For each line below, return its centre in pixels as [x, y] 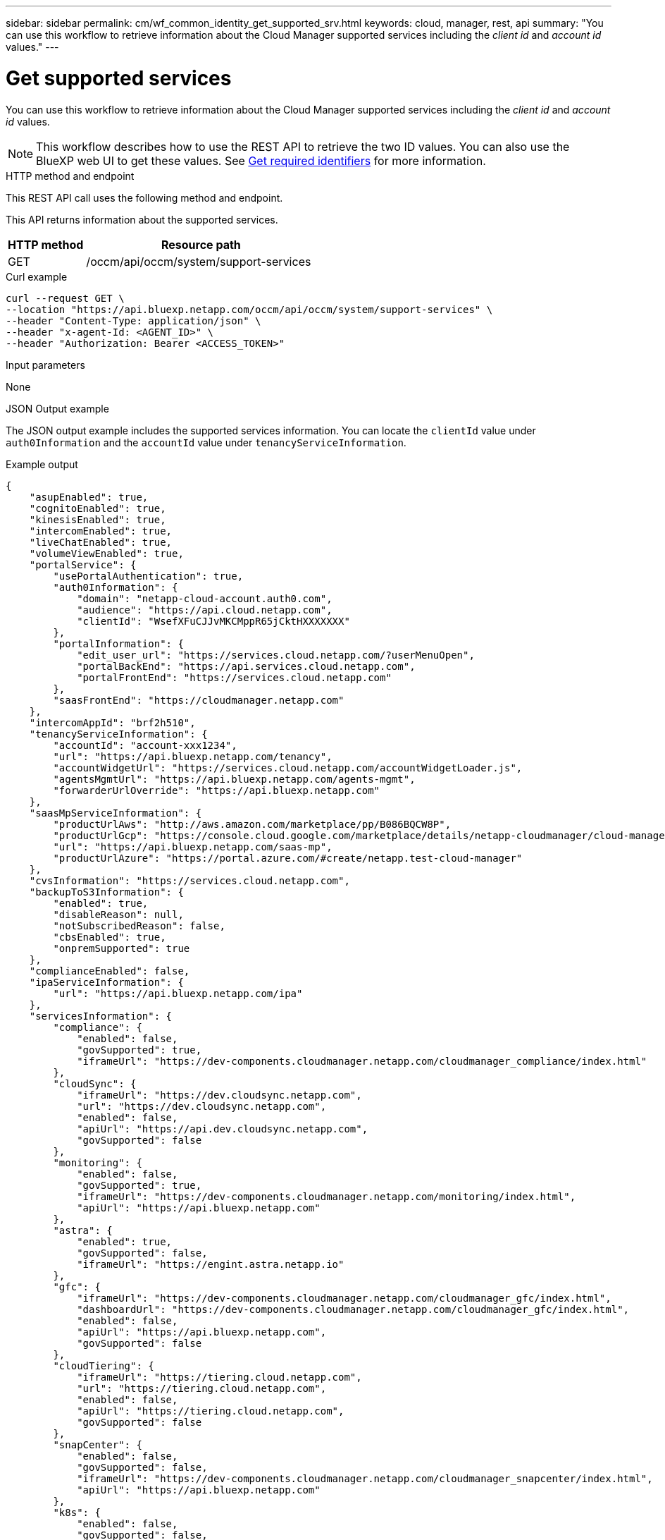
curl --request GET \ [65, 298]
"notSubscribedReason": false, [139, 925]
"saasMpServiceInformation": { [116, 813]
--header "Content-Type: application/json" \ [133, 320]
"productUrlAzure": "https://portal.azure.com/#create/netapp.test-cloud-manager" [288, 858]
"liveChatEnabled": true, [101, 542]
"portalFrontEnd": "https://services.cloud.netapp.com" [234, 677]
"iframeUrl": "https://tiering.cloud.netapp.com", [219, 1377]
